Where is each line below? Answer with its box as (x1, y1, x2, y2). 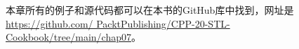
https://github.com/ (6, 16, 93, 30)
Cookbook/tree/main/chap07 (6, 30, 131, 44)
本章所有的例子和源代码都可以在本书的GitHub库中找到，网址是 (6, 3, 294, 17)
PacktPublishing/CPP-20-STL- (96, 16, 230, 30)
